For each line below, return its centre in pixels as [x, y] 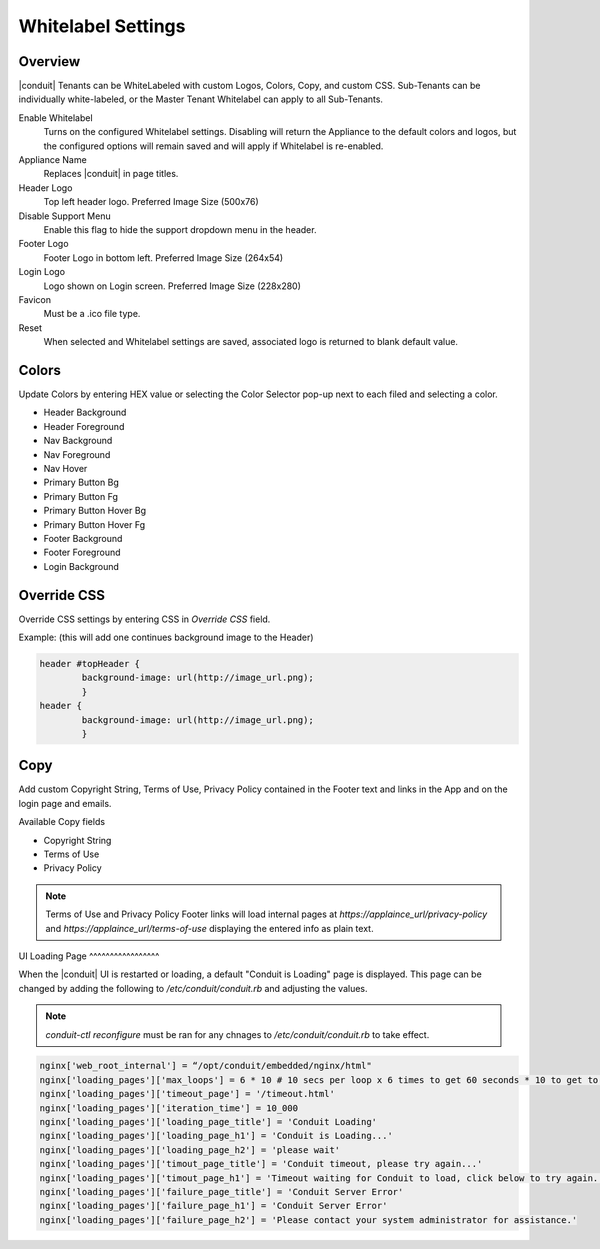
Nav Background [78, 441]
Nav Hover [65, 468]
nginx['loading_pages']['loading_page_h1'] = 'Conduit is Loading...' [216, 1136]
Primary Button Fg [81, 496]
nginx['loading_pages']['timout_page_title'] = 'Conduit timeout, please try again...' [261, 1164]
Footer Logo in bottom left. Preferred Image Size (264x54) [163, 257]
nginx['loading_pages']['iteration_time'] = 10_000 [169, 1108]
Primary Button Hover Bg [95, 511]
